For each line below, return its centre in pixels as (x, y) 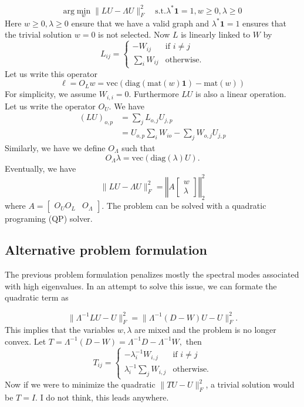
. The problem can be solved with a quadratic (184, 205)
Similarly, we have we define (55, 148)
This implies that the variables (60, 330)
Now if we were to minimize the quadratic (80, 384)
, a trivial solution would (250, 384)
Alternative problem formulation (106, 250)
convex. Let (26, 341)
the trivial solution (38, 34)
